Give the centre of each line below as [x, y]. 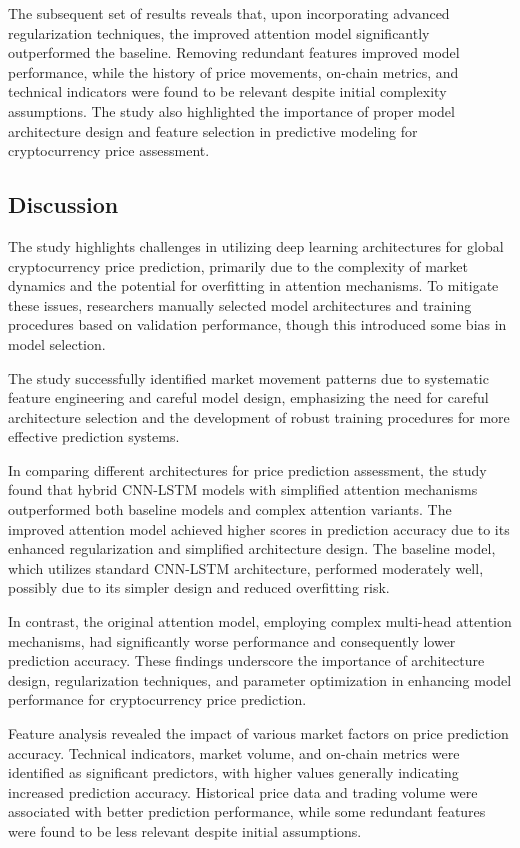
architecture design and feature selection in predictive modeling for [213, 130]
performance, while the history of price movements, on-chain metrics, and [233, 71]
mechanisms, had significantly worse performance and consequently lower [232, 640]
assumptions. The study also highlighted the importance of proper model [231, 110]
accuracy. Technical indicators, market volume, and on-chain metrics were [234, 752]
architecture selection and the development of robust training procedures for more [259, 416]
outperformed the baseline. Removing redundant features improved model [234, 52]
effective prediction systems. [94, 436]
